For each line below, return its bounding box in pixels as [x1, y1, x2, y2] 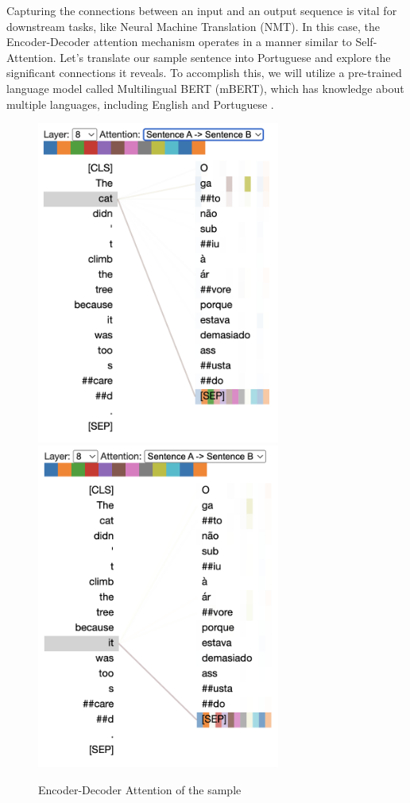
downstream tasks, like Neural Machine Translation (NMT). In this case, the [6, 17, 380, 34]
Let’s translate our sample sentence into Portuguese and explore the [60, 48, 391, 65]
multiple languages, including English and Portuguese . [6, 95, 274, 112]
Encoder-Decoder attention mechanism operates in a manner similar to [6, 33, 352, 50]
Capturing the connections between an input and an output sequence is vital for [6, 2, 397, 18]
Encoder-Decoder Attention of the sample [38, 781, 242, 797]
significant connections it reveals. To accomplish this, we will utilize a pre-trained [6, 64, 402, 81]
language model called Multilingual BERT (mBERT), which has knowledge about [6, 79, 404, 96]
